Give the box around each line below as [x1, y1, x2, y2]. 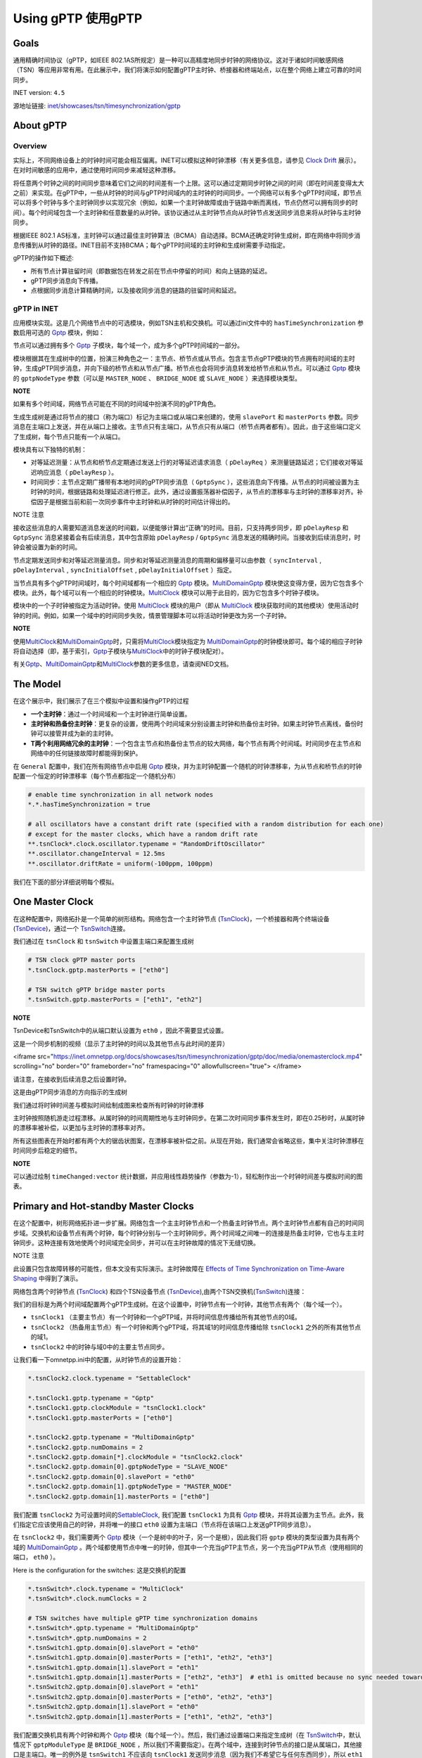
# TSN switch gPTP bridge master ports [27, 985, 165, 994]
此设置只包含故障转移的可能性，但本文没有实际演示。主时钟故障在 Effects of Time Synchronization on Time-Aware [13, 1264, 345, 1273]
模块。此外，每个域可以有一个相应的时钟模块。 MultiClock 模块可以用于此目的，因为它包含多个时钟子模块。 [13, 588, 324, 597]
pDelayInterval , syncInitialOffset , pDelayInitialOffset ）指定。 [13, 566, 236, 575]
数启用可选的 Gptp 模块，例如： [13, 328, 105, 337]
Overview [13, 141, 47, 151]
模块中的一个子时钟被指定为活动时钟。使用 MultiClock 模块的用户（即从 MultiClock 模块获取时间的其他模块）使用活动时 [13, 601, 359, 610]
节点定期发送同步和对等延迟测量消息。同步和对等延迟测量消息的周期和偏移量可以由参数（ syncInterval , [13, 556, 322, 564]
